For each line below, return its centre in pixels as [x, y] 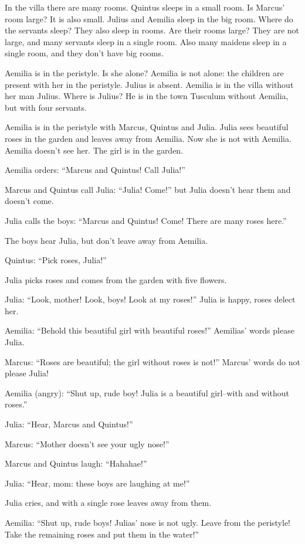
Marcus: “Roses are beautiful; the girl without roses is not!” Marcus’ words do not [152, 361]
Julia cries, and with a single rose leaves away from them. [108, 503]
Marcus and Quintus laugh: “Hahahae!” [76, 463]
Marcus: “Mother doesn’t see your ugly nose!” [87, 443]
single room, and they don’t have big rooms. [84, 53]
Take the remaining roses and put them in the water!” [102, 534]
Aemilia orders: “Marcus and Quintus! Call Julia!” [95, 170]
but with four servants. [46, 107]
